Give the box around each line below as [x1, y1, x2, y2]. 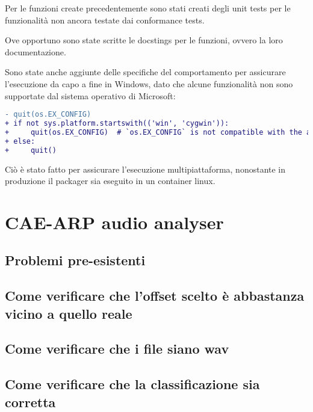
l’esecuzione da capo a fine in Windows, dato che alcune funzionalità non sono [5, 77, 293, 90]
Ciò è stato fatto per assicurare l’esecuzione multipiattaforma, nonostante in [5, 162, 286, 175]
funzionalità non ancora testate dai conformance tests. [5, 13, 205, 26]
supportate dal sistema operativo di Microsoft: [5, 89, 176, 102]
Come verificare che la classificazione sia [5, 375, 260, 393]
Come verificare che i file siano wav [5, 339, 229, 358]
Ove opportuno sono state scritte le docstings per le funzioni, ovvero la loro [5, 34, 283, 46]
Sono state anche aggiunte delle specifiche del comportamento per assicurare [5, 66, 286, 78]
